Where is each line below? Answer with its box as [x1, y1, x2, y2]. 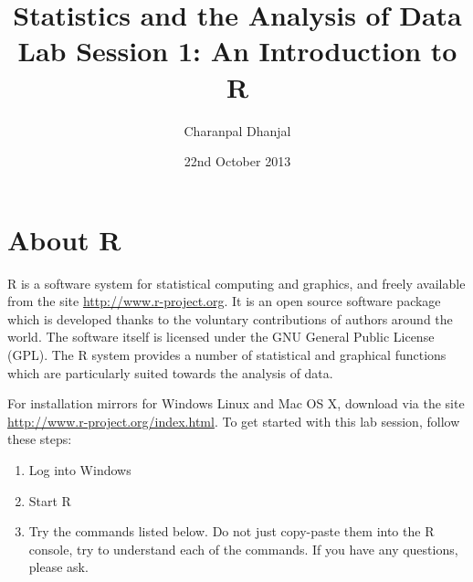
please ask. [28, 557, 89, 577]
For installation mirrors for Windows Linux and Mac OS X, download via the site [7, 394, 465, 413]
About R [7, 220, 121, 258]
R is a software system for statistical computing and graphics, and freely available [7, 273, 466, 292]
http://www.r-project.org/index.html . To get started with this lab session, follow [7, 411, 460, 430]
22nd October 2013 [184, 152, 291, 171]
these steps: [7, 429, 72, 449]
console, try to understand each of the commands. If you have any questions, [28, 539, 458, 558]
